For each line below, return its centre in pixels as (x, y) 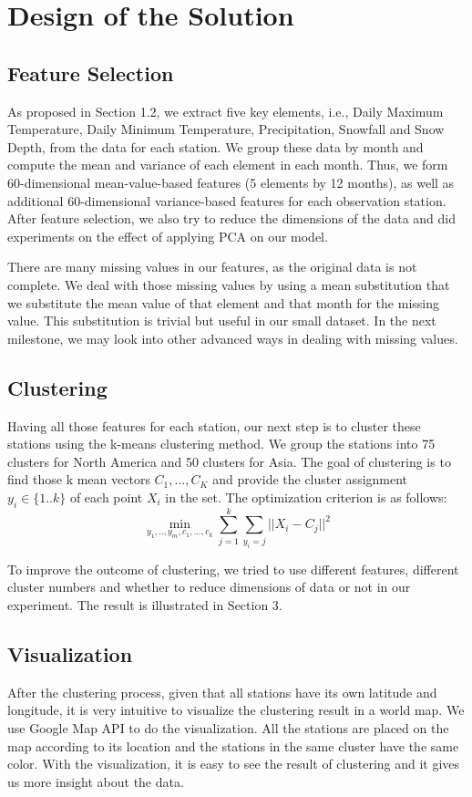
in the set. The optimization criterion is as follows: (306, 497)
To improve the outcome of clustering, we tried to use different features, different (233, 569)
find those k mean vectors (79, 479)
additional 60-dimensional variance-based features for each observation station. (227, 200)
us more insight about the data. (96, 781)
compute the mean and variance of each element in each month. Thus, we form (228, 165)
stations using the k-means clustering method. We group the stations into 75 (221, 444)
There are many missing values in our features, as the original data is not (212, 267)
